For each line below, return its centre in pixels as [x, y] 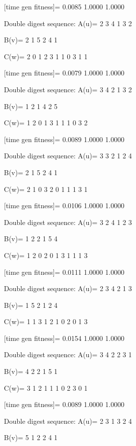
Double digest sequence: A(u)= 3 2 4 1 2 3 [68, 222]
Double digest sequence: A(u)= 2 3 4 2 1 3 [68, 288]
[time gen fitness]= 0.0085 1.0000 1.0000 [64, 6]
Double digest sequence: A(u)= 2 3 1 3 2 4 [68, 421]
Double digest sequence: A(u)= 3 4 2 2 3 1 [68, 354]
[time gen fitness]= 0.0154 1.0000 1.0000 [64, 338]
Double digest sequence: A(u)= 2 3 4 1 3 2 [68, 23]
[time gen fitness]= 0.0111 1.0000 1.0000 [64, 272]
